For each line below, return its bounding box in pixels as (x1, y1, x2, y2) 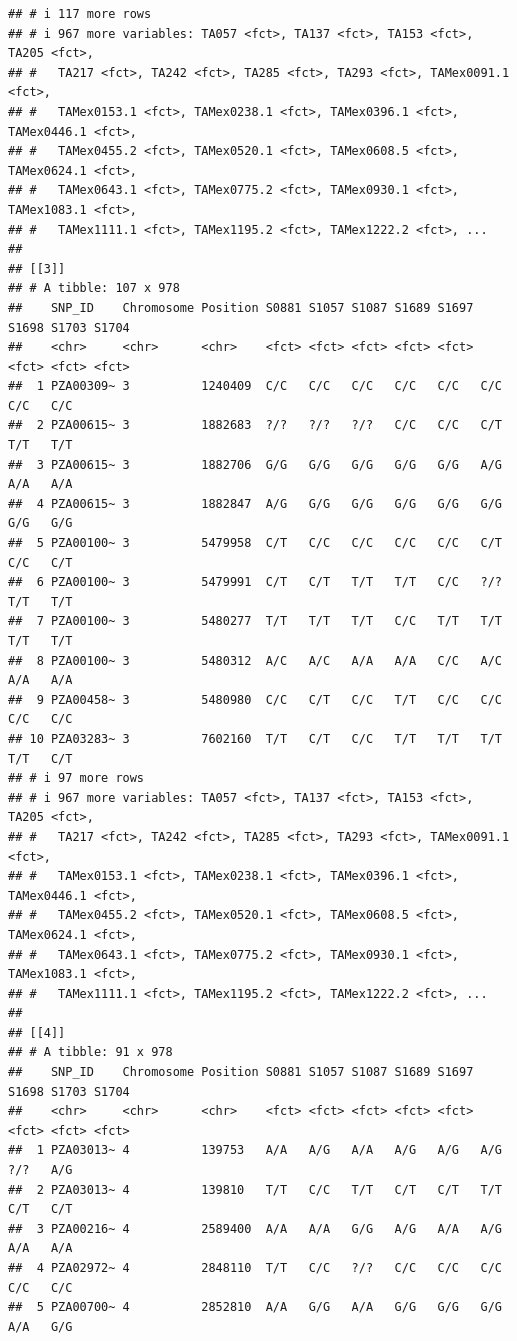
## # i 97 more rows (8, 771, 145, 786)
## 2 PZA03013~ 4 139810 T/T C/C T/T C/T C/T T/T (8, 1182, 502, 1197)
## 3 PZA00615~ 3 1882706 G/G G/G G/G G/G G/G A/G (8, 457, 502, 472)
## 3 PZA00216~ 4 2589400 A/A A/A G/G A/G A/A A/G (8, 1221, 502, 1236)
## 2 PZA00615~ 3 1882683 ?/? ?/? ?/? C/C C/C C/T (8, 418, 502, 433)
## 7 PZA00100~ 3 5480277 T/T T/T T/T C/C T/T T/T (8, 614, 502, 629)
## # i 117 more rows (8, 7, 152, 21)
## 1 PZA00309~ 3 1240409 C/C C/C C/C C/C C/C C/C (8, 379, 502, 394)
